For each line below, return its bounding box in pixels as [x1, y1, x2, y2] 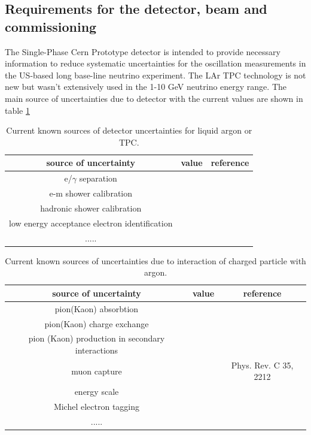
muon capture [71, 364, 122, 377]
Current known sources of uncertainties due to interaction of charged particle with [5, 254, 306, 267]
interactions [75, 343, 118, 356]
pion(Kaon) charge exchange [44, 317, 149, 330]
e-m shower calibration [49, 187, 133, 200]
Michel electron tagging [53, 400, 140, 413]
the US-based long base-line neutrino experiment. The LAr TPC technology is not [5, 68, 306, 81]
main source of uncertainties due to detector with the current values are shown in [5, 92, 303, 104]
